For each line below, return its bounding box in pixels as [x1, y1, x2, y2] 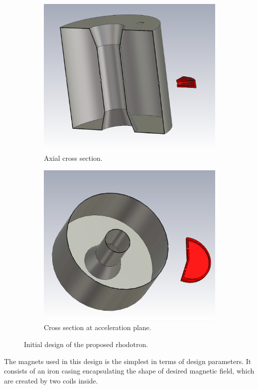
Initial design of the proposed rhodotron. [24, 339, 148, 349]
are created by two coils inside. [4, 375, 98, 386]
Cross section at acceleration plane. [44, 322, 151, 333]
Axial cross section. [44, 153, 103, 163]
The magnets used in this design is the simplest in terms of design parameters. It [4, 356, 252, 366]
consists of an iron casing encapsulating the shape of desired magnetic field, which [4, 366, 255, 376]
